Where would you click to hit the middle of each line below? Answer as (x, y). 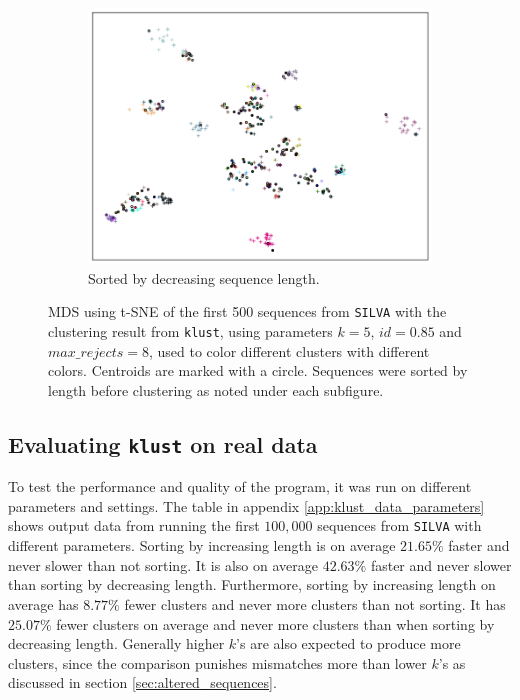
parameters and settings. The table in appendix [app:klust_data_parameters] (246, 505)
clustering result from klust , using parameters (190, 331)
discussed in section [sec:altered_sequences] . (142, 682)
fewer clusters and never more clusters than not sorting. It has (315, 603)
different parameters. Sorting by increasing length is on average (202, 545)
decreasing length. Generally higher (116, 643)
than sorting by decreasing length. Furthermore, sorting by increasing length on (252, 584)
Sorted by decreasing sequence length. (204, 277)
